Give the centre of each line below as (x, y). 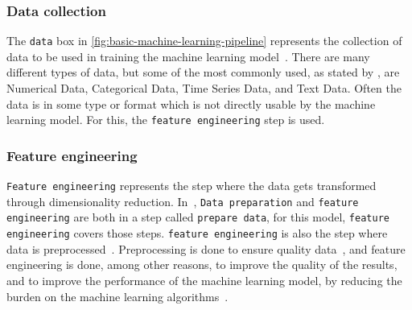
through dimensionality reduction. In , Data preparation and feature (183, 201)
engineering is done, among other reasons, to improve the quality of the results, (202, 265)
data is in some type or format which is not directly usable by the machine (191, 103)
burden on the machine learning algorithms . (117, 296)
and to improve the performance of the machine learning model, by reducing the (204, 280)
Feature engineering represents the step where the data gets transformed (192, 186)
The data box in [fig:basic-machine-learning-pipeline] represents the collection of (204, 41)
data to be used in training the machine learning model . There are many (188, 56)
